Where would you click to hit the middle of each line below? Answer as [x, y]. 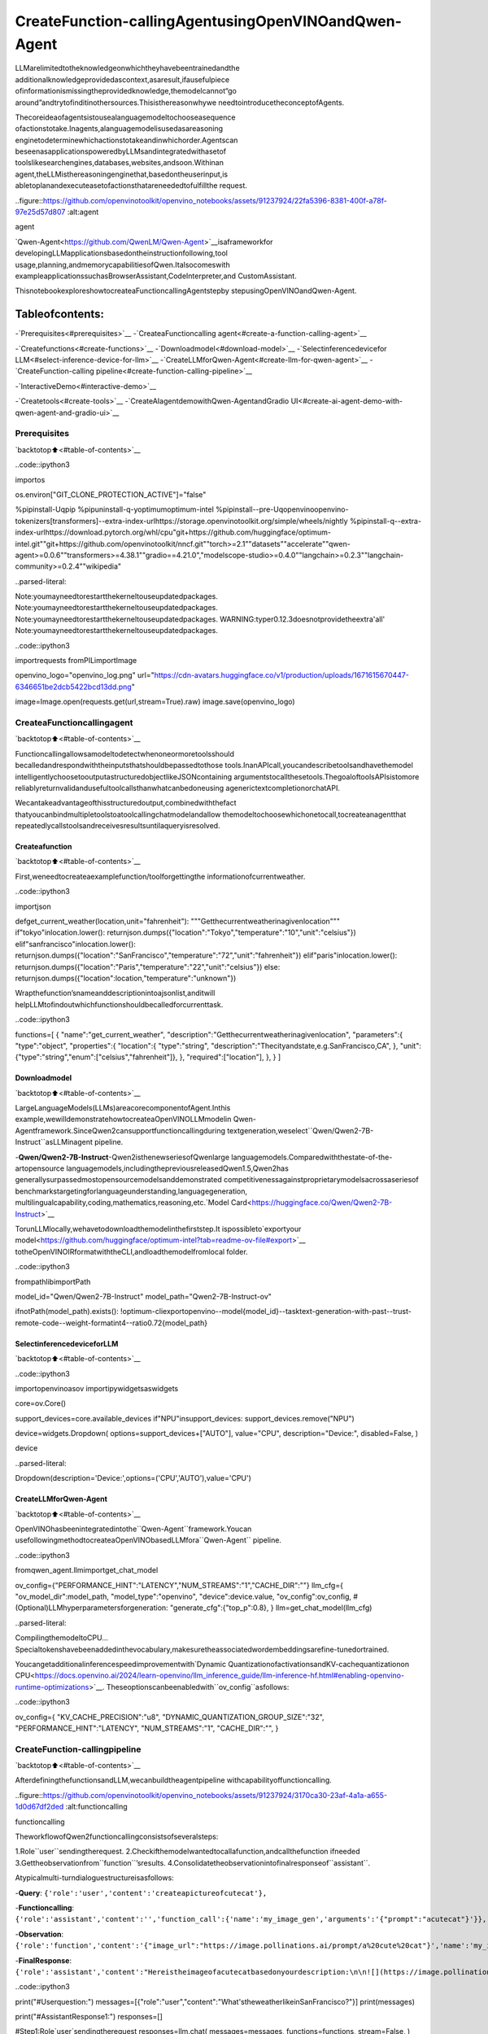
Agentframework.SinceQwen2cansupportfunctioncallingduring [120, 1130]
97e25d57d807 [40, 212]
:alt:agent [83, 212]
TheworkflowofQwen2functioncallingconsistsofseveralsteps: [117, 1836]
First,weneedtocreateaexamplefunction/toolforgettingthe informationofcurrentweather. [160, 876]
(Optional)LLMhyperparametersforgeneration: [91, 1608]
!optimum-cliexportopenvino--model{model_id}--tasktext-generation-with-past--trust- [266, 1312]
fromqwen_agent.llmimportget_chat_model [87, 1570]
